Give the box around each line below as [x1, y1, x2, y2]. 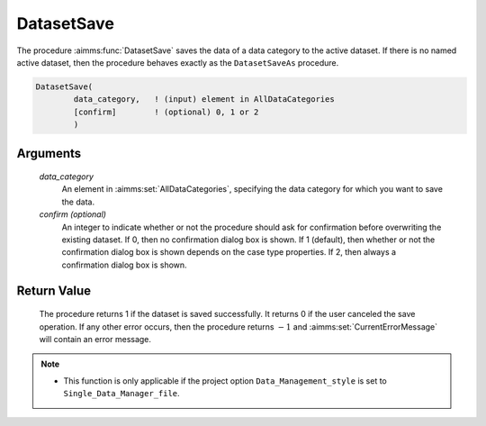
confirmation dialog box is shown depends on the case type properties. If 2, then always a [61, 247, 396, 258]
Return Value [16, 283, 92, 298]
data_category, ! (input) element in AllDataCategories [73, 95, 335, 104]
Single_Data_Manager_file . [63, 388, 180, 399]
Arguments [16, 145, 82, 161]
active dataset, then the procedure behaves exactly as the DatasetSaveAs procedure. [16, 57, 339, 68]
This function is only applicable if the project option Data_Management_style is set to [63, 375, 387, 386]
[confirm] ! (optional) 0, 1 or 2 [73, 106, 259, 117]
